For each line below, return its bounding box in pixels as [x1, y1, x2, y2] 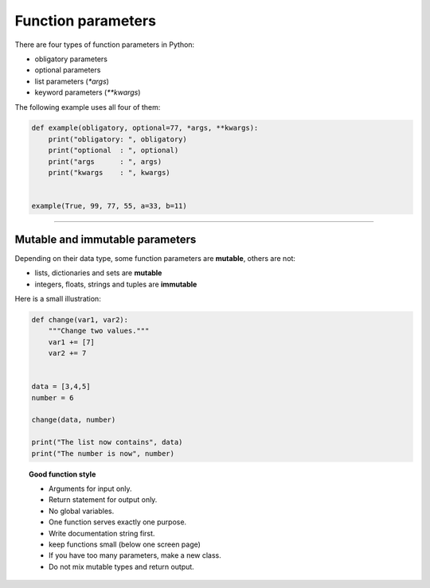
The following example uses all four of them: [14, 102, 161, 111]
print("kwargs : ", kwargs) [48, 168, 170, 177]
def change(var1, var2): [31, 315, 129, 324]
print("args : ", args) [48, 157, 162, 166]
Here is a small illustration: [14, 294, 101, 303]
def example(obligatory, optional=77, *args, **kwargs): [31, 123, 259, 133]
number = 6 [31, 393, 74, 402]
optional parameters [34, 65, 101, 75]
